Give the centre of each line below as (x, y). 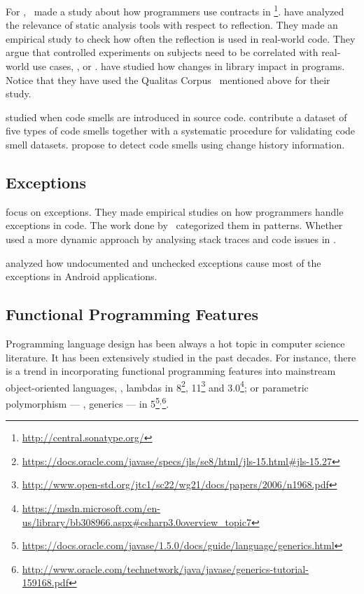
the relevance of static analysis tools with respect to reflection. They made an (172, 25)
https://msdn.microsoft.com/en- (91, 508)
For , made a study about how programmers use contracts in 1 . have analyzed (175, 10)
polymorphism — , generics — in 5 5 (83, 402)
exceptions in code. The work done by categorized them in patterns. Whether (174, 225)
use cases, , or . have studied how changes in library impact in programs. (189, 66)
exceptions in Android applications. (82, 276)
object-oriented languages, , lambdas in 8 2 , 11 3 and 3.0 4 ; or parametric (157, 386)
